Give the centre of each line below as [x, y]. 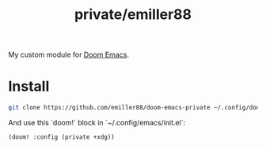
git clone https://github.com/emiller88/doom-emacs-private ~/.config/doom [136, 108]
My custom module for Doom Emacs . [68, 55]
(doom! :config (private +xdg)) [61, 137]
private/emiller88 [133, 15]
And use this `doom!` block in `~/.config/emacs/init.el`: [97, 123]
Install [29, 86]
